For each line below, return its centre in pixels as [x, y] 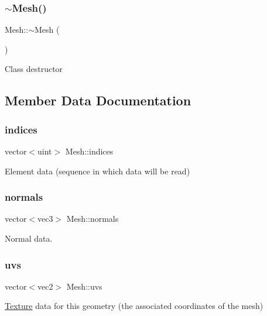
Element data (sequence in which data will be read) [97, 171]
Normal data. [29, 238]
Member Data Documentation [98, 100]
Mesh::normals [93, 219]
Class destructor [34, 69]
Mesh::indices [89, 151]
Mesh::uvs [84, 286]
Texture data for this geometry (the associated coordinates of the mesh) [134, 306]
